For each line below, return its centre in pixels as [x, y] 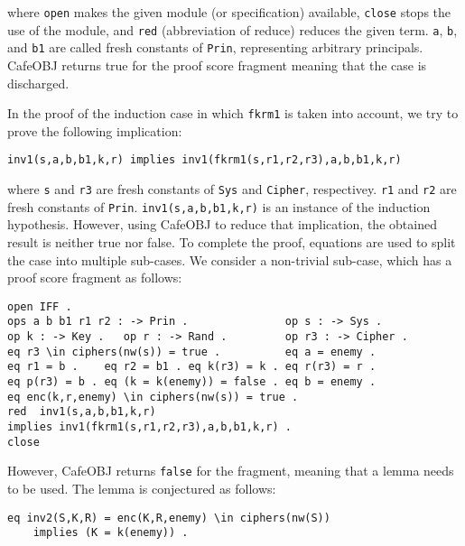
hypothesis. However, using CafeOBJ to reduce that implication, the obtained [222, 224]
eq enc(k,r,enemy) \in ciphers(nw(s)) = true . [153, 397]
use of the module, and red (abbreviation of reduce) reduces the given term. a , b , [232, 29]
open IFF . [40, 306]
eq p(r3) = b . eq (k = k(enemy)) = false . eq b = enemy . [192, 382]
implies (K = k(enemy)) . [111, 533]
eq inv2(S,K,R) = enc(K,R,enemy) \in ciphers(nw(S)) [169, 518]
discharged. [38, 83]
